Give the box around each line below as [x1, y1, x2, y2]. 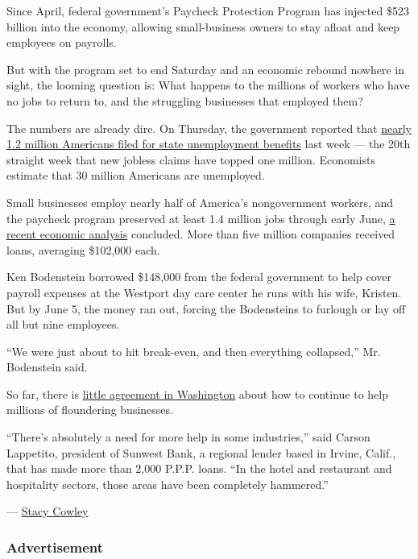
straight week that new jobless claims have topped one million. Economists [6, 151, 375, 168]
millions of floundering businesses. [6, 401, 173, 418]
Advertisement [6, 536, 104, 557]
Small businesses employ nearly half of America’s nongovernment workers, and [6, 193, 394, 210]
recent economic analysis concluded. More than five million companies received [6, 226, 395, 242]
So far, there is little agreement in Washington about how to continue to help [6, 385, 388, 402]
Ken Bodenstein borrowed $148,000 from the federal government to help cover [6, 268, 392, 285]
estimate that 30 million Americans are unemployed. [6, 167, 265, 184]
